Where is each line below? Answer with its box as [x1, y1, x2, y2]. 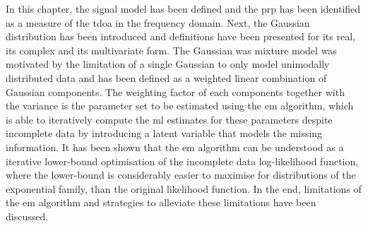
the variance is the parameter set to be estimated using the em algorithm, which [6, 98, 354, 113]
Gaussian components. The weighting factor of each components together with [6, 84, 345, 99]
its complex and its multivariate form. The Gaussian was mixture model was [6, 42, 337, 57]
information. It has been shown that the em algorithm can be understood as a [6, 139, 344, 154]
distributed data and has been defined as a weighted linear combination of [6, 70, 327, 85]
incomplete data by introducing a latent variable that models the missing [6, 126, 322, 141]
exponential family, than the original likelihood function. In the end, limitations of [6, 181, 362, 196]
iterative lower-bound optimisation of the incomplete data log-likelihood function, [6, 153, 359, 168]
